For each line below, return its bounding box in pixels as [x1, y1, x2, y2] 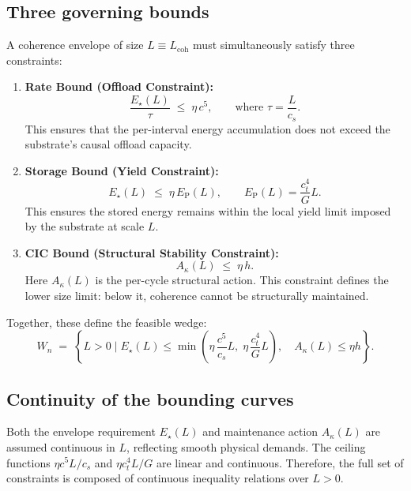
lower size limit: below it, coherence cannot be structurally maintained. [25, 287, 369, 303]
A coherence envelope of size [6, 36, 144, 53]
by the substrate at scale [25, 218, 145, 234]
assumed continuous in [6, 438, 115, 455]
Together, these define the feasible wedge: [6, 313, 207, 330]
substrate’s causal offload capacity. [25, 136, 192, 152]
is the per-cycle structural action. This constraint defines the [95, 272, 389, 288]
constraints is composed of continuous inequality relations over [6, 470, 309, 486]
